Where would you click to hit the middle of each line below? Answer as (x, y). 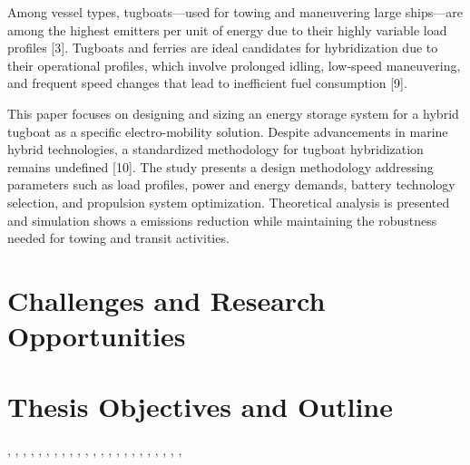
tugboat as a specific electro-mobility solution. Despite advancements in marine (228, 131)
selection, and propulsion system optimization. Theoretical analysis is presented (229, 202)
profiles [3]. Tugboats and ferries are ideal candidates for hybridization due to (223, 48)
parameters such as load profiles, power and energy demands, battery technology (231, 184)
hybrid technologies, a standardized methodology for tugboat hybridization (215, 149)
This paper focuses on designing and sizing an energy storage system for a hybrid (233, 113)
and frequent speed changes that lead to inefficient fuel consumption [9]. (207, 83)
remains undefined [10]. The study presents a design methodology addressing (220, 166)
